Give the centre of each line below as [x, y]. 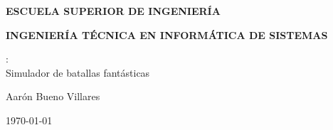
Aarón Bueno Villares [53, 96]
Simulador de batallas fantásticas [78, 72]
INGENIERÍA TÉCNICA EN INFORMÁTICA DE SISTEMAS [167, 34]
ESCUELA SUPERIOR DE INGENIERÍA [113, 11]
